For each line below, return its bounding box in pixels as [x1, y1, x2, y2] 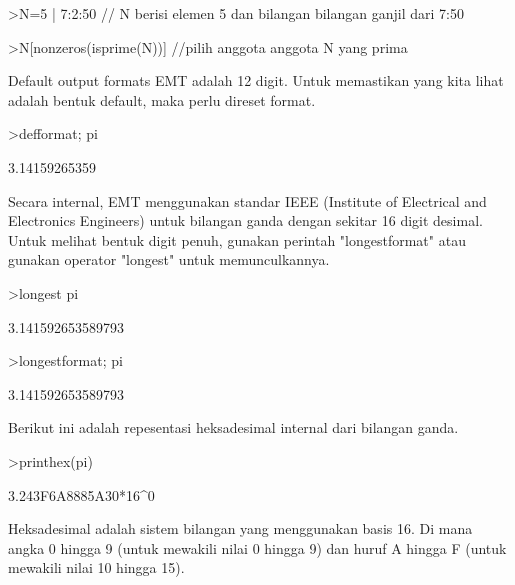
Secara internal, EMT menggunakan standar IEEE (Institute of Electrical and [8, 190, 487, 211]
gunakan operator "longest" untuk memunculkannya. [8, 249, 330, 270]
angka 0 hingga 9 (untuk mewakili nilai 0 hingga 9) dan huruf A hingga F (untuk [8, 537, 507, 558]
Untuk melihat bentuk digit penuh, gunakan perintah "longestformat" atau [8, 229, 466, 250]
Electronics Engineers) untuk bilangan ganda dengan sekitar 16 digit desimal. [8, 210, 483, 231]
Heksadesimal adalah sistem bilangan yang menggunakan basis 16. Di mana [8, 518, 473, 539]
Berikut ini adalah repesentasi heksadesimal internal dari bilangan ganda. [8, 417, 459, 438]
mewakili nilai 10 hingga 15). [8, 557, 185, 578]
